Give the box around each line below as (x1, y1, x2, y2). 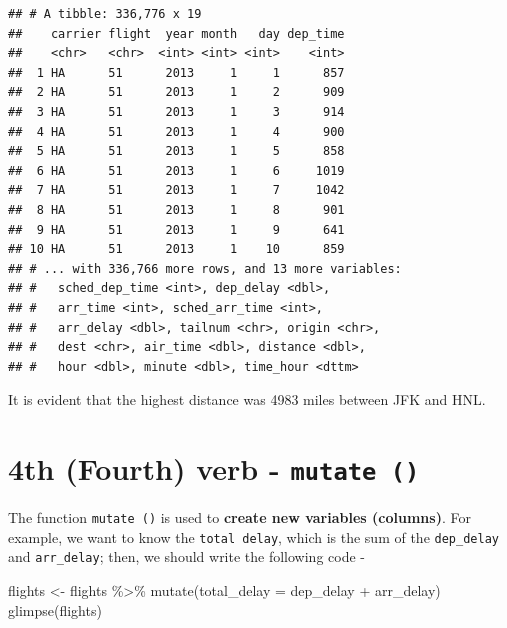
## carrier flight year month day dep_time (8, 26, 345, 41)
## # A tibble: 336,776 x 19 (8, 7, 202, 21)
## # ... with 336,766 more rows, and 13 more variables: (8, 261, 402, 276)
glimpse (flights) (8, 599, 102, 620)
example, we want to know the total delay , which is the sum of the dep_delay (8, 526, 499, 547)
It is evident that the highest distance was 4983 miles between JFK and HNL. (8, 389, 486, 410)
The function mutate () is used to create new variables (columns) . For (8, 507, 471, 528)
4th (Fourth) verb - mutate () (8, 448, 420, 489)
